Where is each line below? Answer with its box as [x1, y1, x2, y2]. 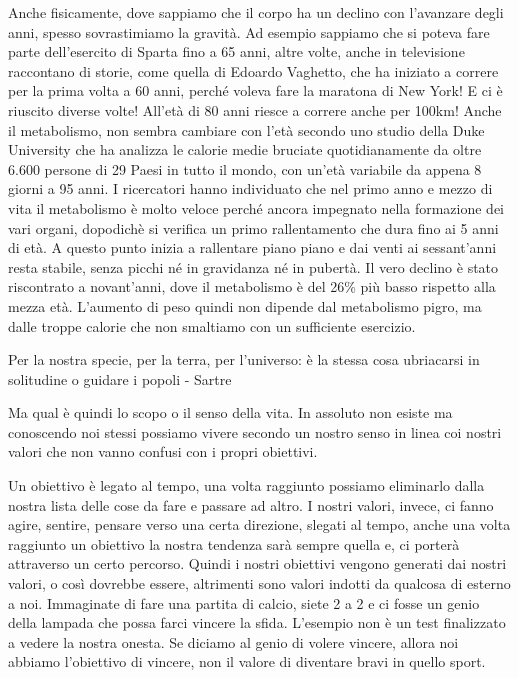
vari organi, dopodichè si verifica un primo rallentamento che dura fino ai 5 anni [8, 217, 499, 238]
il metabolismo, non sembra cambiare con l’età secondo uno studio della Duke [8, 119, 485, 140]
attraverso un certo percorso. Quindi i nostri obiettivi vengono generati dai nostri [8, 553, 507, 574]
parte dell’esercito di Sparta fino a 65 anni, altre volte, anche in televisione [8, 41, 465, 62]
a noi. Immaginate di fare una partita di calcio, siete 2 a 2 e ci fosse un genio [8, 592, 480, 613]
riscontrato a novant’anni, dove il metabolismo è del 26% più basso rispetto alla [8, 276, 496, 297]
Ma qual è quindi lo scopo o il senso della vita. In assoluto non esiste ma [8, 402, 453, 423]
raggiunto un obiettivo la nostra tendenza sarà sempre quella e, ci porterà [8, 533, 460, 554]
